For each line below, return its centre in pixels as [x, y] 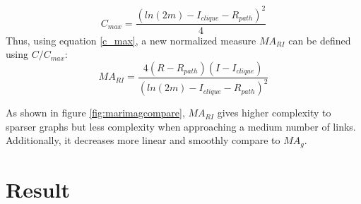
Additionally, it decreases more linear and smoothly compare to [143, 140]
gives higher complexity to [274, 113]
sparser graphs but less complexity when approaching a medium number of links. [181, 126]
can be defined [320, 40]
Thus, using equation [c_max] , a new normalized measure [131, 40]
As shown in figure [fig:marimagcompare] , [95, 113]
